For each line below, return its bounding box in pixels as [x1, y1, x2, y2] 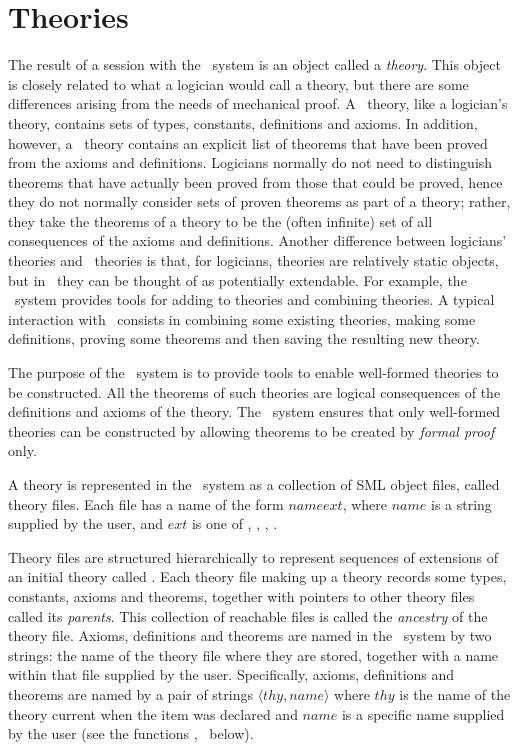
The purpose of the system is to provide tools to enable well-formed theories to [8, 362, 499, 383]
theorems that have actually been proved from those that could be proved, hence [8, 171, 503, 192]
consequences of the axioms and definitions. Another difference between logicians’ [8, 230, 507, 251]
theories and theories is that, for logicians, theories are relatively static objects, [8, 250, 499, 271]
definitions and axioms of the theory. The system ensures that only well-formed [8, 401, 501, 422]
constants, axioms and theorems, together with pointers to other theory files [8, 585, 475, 606]
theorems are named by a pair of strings [8, 683, 253, 704]
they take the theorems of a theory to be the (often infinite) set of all [8, 210, 433, 231]
